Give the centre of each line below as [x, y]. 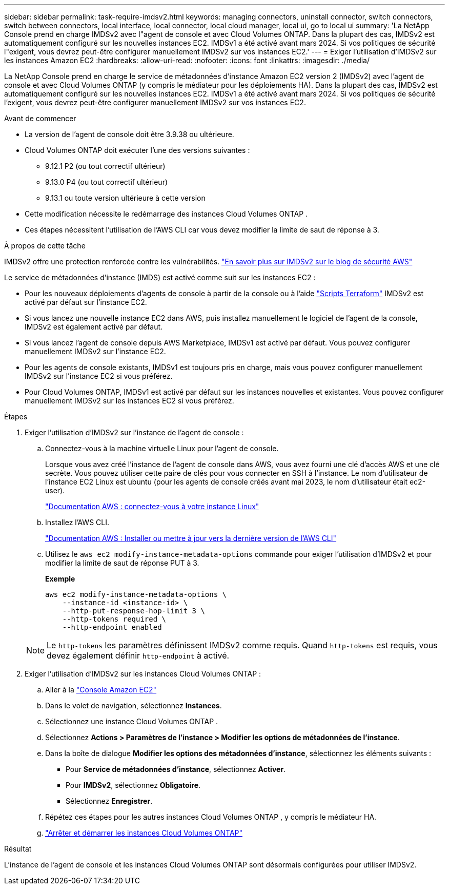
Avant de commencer [40, 118]
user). [55, 490]
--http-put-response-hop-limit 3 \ [134, 611]
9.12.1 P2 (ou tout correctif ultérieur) [105, 166]
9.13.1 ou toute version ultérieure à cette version [125, 198]
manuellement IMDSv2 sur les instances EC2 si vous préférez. [129, 401]
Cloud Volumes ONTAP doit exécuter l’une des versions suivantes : [137, 150]
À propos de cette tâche [45, 246]
